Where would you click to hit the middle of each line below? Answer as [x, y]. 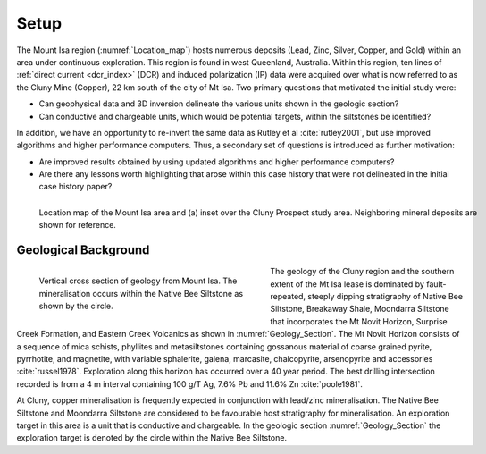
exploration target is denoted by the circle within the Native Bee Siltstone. [152, 438]
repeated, [288, 297]
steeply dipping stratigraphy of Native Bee [385, 297]
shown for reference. [77, 225]
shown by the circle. [76, 306]
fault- [436, 284]
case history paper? [75, 187]
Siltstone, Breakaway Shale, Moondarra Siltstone [360, 309]
